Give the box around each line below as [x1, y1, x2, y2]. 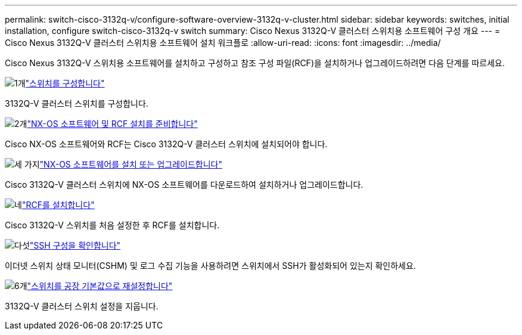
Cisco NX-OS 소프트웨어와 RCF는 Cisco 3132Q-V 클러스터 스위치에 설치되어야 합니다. [5, 139, 328, 149]
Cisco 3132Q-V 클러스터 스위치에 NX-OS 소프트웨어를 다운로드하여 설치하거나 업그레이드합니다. [5, 179, 363, 190]
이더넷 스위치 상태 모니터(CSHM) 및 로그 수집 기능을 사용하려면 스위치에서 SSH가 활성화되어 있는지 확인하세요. [5, 260, 416, 271]
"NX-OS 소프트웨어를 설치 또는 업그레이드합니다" [39, 159, 222, 169]
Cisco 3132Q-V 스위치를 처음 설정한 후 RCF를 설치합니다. [5, 220, 220, 230]
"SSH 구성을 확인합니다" [29, 240, 121, 250]
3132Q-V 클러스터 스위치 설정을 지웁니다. [5, 301, 159, 311]
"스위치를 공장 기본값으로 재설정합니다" [27, 281, 173, 291]
